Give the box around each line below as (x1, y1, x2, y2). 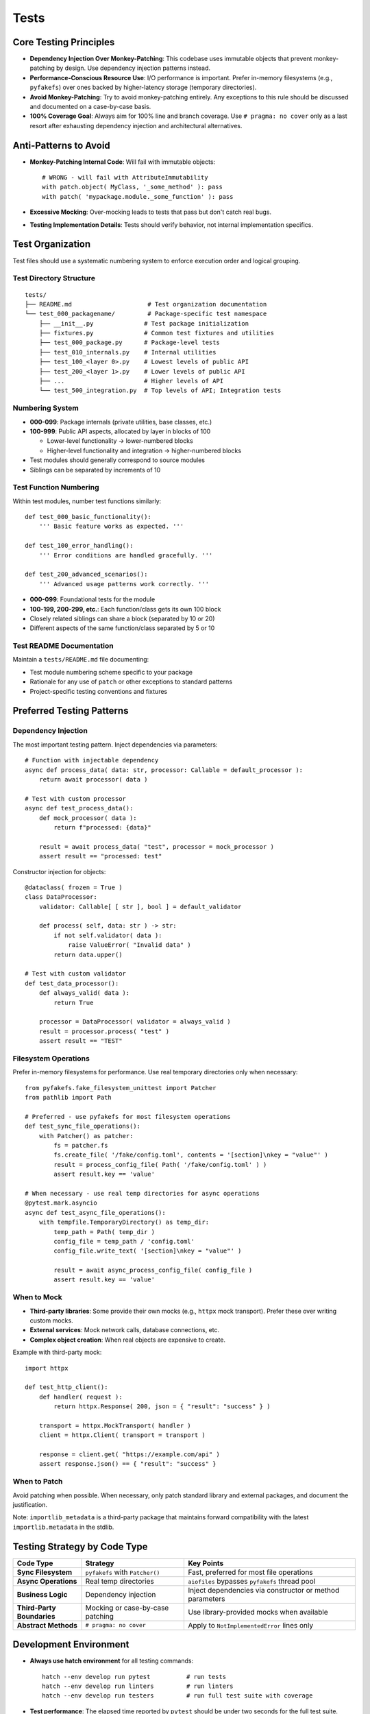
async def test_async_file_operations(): (25, 1209, 166, 1216)
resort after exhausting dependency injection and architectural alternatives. (29, 121, 243, 130)
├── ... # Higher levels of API (38, 377, 224, 385)
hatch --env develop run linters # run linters (42, 1682, 234, 1690)
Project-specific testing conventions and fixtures (29, 687, 168, 695)
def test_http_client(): (25, 1384, 108, 1391)
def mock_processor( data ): (38, 814, 137, 822)
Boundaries (16, 1611, 56, 1621)
